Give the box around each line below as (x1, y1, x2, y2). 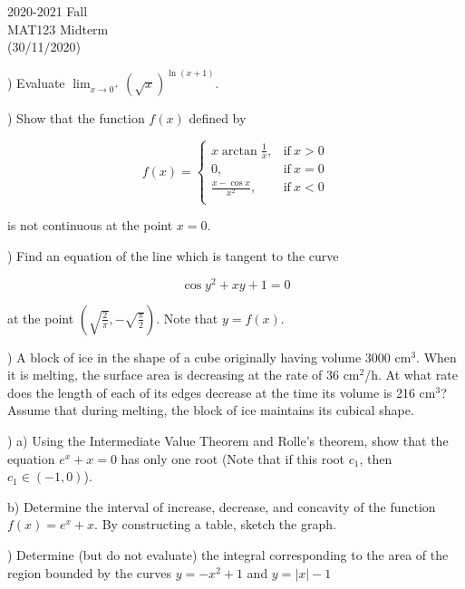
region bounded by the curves (7, 563, 172, 582)
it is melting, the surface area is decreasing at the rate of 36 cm (7, 365, 360, 384)
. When (416, 347, 457, 366)
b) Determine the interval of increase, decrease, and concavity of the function (7, 497, 436, 516)
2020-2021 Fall (7, 2, 88, 20)
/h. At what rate (364, 365, 458, 384)
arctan (221, 144, 257, 158)
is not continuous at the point (7, 216, 173, 235)
